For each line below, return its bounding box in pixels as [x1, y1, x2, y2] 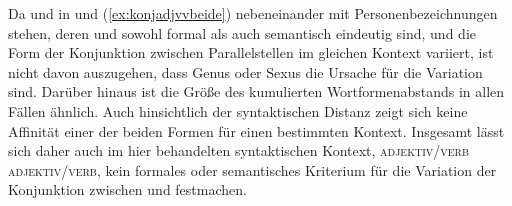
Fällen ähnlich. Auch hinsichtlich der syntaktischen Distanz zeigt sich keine [8, 100, 468, 121]
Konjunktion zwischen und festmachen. [8, 179, 247, 200]
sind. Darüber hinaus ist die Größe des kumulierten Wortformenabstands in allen [8, 81, 505, 102]
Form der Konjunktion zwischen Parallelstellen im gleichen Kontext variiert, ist [8, 42, 494, 63]
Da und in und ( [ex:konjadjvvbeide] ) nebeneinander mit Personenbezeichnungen [8, 3, 498, 23]
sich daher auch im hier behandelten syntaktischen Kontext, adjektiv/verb [8, 140, 470, 161]
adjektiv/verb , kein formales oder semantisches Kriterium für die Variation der [8, 159, 497, 180]
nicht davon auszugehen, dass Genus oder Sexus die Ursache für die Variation [8, 61, 483, 82]
